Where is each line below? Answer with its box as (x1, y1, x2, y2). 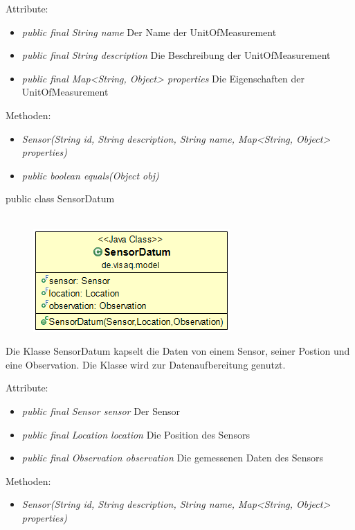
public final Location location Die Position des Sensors (21, 427, 250, 441)
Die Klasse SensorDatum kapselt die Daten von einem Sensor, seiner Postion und (6, 344, 350, 358)
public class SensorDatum (6, 191, 115, 206)
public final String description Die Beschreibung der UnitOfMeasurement (21, 48, 331, 62)
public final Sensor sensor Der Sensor (21, 403, 181, 418)
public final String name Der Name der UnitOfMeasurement (21, 24, 277, 39)
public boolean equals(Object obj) (21, 168, 159, 182)
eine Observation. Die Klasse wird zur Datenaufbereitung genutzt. (6, 357, 286, 371)
